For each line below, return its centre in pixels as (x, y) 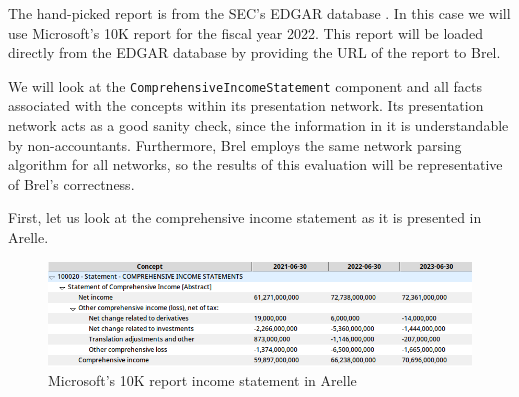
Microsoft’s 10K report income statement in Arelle (202, 380)
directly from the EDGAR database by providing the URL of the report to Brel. (254, 52)
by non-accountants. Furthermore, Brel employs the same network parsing (235, 144)
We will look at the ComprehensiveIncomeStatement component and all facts (245, 85)
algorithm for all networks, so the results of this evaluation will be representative (255, 164)
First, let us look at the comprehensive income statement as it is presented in (245, 217)
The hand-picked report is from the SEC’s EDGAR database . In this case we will (259, 13)
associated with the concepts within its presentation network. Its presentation (246, 105)
